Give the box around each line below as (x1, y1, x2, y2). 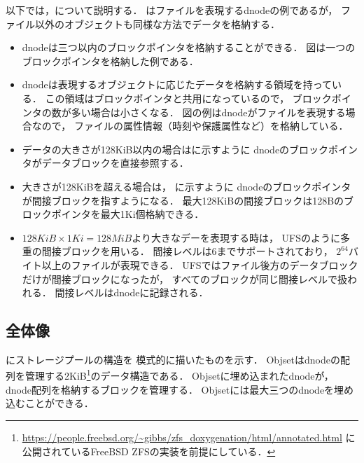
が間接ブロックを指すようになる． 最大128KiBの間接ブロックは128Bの (22, 193, 344, 207)
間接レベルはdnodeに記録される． (55, 285, 209, 300)
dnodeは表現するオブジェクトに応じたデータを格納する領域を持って (22, 77, 332, 92)
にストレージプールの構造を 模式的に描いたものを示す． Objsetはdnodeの (6, 352, 340, 366)
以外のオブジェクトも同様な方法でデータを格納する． (34, 16, 280, 31)
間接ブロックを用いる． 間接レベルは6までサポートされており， (41, 244, 333, 258)
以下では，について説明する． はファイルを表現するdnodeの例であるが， (6, 3, 338, 17)
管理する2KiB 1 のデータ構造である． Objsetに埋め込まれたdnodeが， (24, 366, 334, 383)
